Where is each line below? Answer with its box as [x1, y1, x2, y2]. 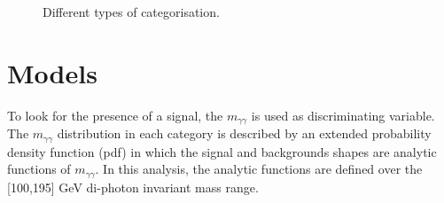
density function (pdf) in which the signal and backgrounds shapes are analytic [7, 142, 437, 160]
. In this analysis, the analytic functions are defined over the [95, 160, 423, 178]
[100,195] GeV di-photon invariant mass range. [7, 177, 259, 196]
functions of [7, 160, 71, 178]
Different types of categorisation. [43, 3, 220, 21]
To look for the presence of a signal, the [7, 105, 223, 124]
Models [7, 54, 97, 90]
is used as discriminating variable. [251, 105, 435, 124]
